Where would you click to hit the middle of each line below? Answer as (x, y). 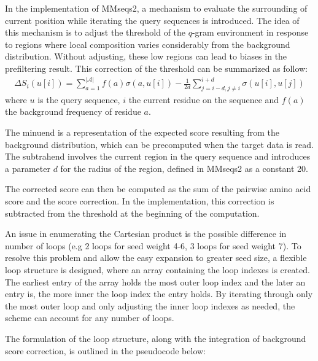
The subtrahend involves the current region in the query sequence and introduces (158, 156)
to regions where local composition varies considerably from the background (148, 44)
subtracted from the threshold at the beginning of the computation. (132, 213)
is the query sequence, (79, 99)
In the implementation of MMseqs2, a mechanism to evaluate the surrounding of (156, 8)
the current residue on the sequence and (204, 99)
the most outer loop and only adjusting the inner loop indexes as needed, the (150, 305)
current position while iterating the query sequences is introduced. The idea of (152, 20)
